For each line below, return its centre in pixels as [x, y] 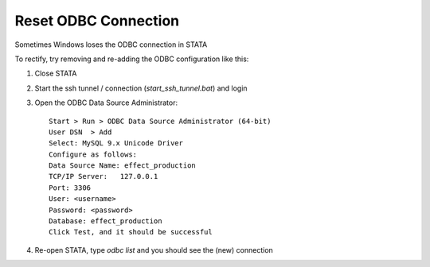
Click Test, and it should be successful [131, 232]
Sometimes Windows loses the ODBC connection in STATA [111, 44]
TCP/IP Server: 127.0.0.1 [104, 176]
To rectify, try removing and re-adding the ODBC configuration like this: [132, 59]
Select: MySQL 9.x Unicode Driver [116, 143]
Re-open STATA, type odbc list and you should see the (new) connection [154, 250]
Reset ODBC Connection [97, 21]
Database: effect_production [106, 221]
